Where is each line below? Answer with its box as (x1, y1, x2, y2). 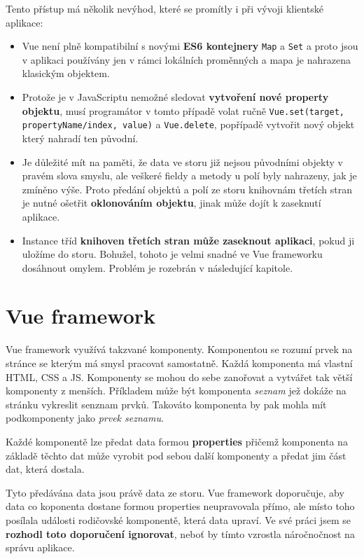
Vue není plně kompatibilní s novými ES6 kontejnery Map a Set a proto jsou (22, 39, 358, 53)
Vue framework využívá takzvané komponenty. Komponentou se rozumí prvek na (6, 342, 353, 357)
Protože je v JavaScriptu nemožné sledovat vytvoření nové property (22, 90, 329, 104)
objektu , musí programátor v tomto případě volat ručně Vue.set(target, (22, 103, 344, 118)
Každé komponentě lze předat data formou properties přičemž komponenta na (6, 434, 348, 448)
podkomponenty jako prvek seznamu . (6, 410, 164, 425)
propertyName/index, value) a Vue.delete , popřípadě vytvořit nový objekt (22, 117, 355, 132)
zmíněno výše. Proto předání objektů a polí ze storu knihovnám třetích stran (22, 181, 353, 196)
